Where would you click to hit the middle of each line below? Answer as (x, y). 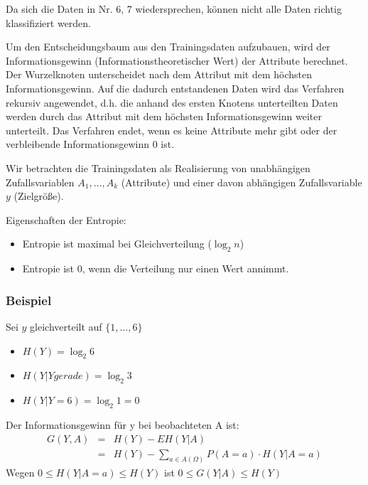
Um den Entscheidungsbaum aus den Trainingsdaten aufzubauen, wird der (168, 47)
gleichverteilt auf (66, 326)
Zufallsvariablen (40, 182)
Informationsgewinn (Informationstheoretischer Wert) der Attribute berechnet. (177, 60)
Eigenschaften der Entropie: (66, 219)
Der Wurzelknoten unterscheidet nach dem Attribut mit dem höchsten (159, 74)
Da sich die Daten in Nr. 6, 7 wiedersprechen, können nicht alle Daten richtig (174, 9)
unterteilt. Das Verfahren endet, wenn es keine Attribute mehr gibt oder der (172, 130)
